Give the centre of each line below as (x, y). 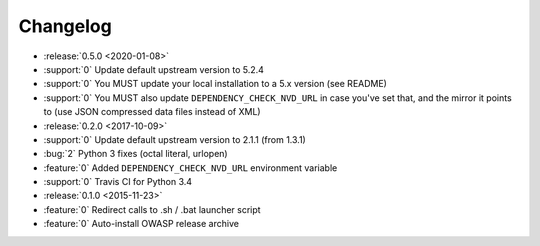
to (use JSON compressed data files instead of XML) (152, 112)
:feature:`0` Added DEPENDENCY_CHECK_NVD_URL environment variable (190, 167)
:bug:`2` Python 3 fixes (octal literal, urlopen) (136, 154)
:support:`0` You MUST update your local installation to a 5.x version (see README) (215, 84)
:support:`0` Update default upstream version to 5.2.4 (154, 69)
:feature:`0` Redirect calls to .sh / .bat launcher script (152, 209)
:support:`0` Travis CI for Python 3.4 (118, 182)
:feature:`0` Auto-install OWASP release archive (141, 224)
